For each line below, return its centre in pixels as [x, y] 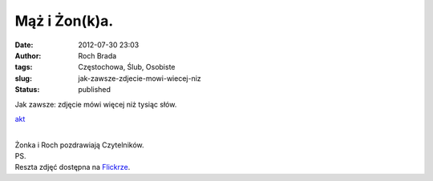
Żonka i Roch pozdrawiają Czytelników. [79, 145]
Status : [27, 90]
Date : [24, 45]
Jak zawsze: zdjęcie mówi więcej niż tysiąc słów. [96, 104]
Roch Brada [97, 55]
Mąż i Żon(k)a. [64, 21]
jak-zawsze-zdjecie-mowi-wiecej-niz [140, 78]
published [95, 90]
